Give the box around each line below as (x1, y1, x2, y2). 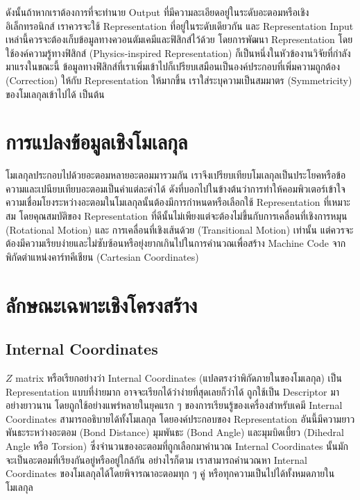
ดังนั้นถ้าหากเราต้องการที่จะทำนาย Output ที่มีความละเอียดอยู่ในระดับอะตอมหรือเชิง (6, 5, 309, 19)
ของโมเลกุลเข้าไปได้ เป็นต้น (6, 86, 105, 101)
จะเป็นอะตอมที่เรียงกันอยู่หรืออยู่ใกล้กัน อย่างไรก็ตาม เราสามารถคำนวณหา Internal (6, 452, 307, 467)
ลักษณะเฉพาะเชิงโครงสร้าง (6, 290, 198, 318)
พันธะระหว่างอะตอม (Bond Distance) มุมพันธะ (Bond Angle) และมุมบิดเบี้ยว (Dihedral (6, 425, 344, 439)
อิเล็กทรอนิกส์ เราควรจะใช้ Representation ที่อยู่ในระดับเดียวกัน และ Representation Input (6, 18, 354, 33)
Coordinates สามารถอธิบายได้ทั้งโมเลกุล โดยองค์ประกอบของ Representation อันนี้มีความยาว (6, 411, 355, 426)
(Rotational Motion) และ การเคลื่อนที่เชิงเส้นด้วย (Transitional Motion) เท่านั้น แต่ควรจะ (6, 222, 354, 236)
